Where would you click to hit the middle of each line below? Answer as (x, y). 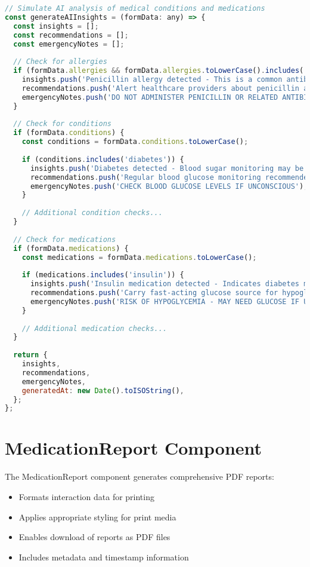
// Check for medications (65, 239)
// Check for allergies (60, 62)
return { (30, 355)
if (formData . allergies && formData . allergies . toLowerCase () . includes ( (159, 71)
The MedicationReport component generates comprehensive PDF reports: (139, 476)
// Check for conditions (62, 124)
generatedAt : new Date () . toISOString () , (103, 390)
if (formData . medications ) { (71, 248)
